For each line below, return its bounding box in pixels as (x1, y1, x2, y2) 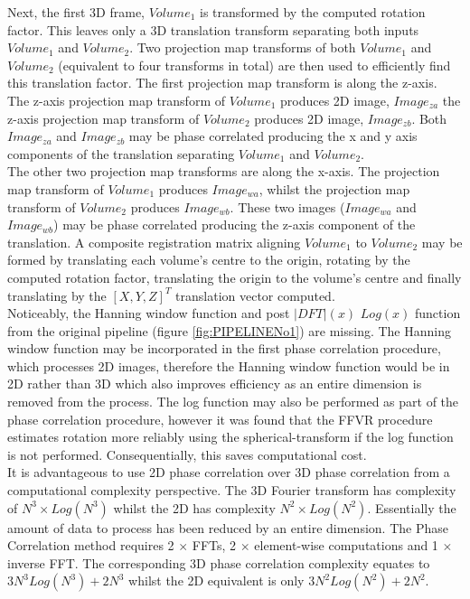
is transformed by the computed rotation (200, 3, 426, 21)
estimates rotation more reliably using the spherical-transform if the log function (7, 427, 454, 446)
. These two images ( (230, 197, 345, 216)
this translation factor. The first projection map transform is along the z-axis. (7, 73, 437, 92)
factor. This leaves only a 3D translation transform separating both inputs (7, 20, 419, 39)
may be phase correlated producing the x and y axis (128, 126, 418, 145)
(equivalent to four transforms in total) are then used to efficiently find (58, 55, 451, 74)
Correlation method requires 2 (7, 536, 174, 555)
